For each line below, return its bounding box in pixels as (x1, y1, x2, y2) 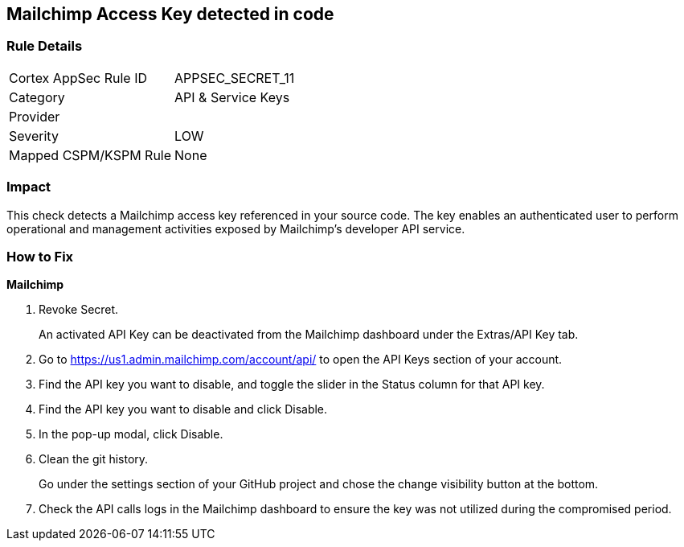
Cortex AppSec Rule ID (9, 69, 148, 86)
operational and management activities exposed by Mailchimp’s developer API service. (6, 221, 465, 236)
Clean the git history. (39, 452, 149, 467)
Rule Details (6, 38, 83, 55)
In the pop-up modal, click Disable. (39, 427, 223, 442)
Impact (6, 179, 51, 195)
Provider (9, 108, 60, 125)
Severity (9, 127, 59, 144)
